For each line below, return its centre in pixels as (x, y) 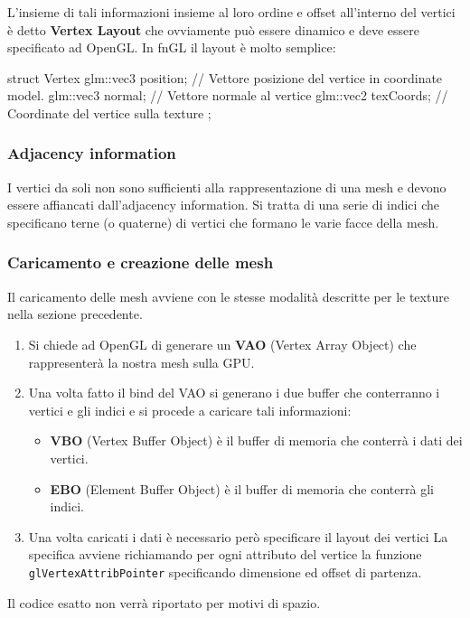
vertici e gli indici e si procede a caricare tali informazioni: (190, 410)
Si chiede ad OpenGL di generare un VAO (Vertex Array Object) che (222, 344)
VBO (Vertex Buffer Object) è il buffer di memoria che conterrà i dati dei (256, 440)
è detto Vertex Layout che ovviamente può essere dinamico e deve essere (214, 29)
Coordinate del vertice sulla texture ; (109, 112)
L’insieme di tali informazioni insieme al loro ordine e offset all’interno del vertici (231, 12)
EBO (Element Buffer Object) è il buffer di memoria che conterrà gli (242, 488)
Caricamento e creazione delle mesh (141, 262)
